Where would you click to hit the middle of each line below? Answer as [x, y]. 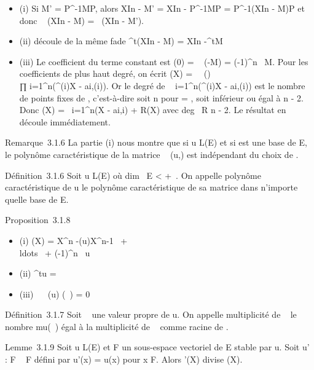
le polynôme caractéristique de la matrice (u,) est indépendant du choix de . [152, 154]
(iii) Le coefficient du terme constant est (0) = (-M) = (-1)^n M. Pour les [164, 61]
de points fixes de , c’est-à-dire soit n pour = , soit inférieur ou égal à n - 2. [161, 97]
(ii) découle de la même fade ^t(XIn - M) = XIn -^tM [121, 41]
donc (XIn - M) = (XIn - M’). [82, 20]
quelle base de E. [37, 199]
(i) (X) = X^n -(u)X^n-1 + [73, 240]
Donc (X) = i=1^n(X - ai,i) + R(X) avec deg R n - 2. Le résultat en [153, 110]
